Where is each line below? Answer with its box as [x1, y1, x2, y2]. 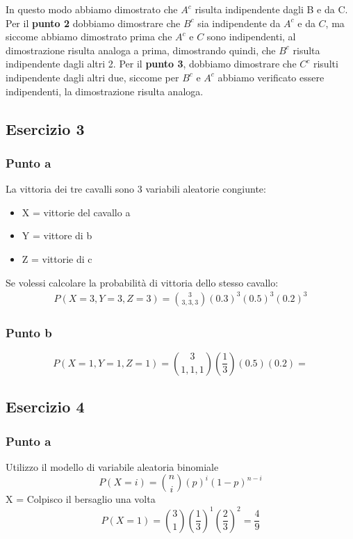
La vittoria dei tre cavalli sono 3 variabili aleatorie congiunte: [6, 182, 266, 196]
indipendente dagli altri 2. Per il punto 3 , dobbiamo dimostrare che [6, 56, 297, 71]
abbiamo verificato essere [217, 70, 325, 84]
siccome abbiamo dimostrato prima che [6, 29, 172, 44]
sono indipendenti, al [206, 29, 296, 44]
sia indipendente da [197, 15, 281, 30]
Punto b [6, 323, 52, 341]
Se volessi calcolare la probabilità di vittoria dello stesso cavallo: [6, 275, 279, 289]
